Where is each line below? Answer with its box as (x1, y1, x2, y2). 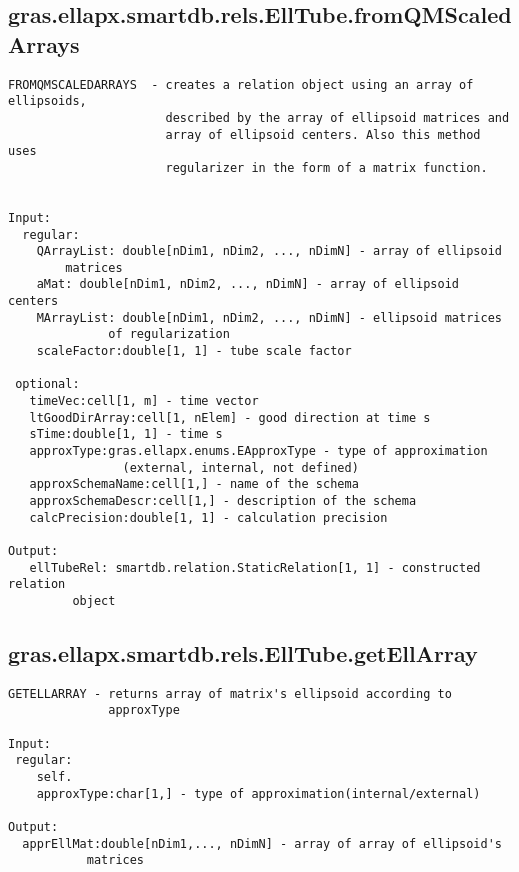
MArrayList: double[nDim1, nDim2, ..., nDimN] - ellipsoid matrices (36, 310, 502, 325)
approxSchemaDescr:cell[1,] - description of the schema (29, 494, 417, 508)
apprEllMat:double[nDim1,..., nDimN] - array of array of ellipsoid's (22, 836, 502, 851)
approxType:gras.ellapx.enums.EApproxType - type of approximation (29, 444, 488, 459)
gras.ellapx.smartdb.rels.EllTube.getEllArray (8, 637, 478, 668)
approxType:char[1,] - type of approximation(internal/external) (36, 786, 481, 801)
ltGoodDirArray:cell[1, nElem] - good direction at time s (29, 410, 431, 425)
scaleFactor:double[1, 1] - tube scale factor (36, 344, 352, 359)
